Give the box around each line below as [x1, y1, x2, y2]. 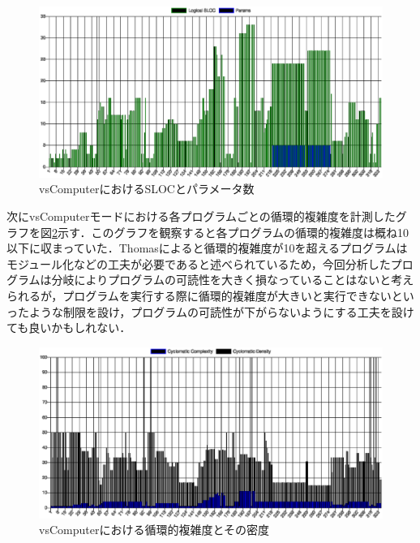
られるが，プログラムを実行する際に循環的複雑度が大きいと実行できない [6, 287, 392, 304]
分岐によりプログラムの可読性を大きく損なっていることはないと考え [51, 271, 414, 288]
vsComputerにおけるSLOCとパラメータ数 [39, 180, 255, 197]
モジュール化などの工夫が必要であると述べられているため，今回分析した [6, 255, 391, 272]
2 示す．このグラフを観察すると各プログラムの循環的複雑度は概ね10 [52, 223, 409, 240]
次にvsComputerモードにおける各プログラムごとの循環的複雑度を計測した [6, 207, 396, 224]
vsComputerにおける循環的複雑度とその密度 [39, 521, 269, 538]
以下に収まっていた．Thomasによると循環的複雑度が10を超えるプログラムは [6, 239, 408, 256]
